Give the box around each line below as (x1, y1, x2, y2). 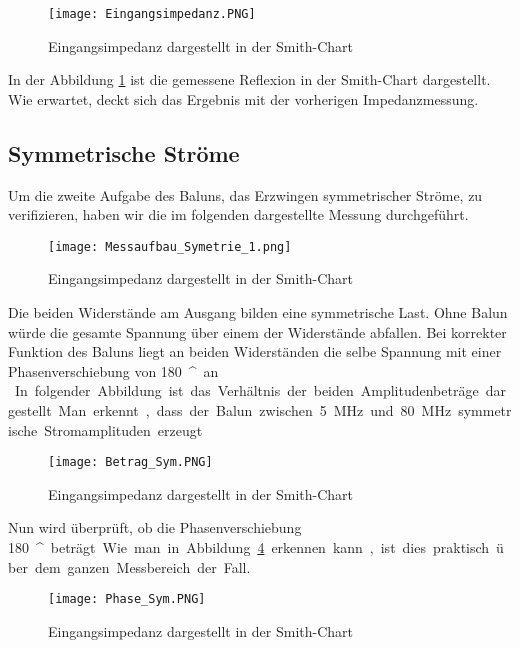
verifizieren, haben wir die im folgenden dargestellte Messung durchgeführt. (8, 204, 469, 225)
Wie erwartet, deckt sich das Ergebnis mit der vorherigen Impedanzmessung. (8, 88, 479, 109)
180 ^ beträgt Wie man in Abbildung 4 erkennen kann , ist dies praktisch (8, 537, 490, 558)
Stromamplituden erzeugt (44, 419, 203, 440)
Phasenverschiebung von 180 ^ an (8, 360, 219, 381)
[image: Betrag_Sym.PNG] (48, 455, 213, 470)
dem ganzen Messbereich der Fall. (34, 556, 251, 577)
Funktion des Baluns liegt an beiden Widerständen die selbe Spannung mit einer (8, 341, 502, 362)
